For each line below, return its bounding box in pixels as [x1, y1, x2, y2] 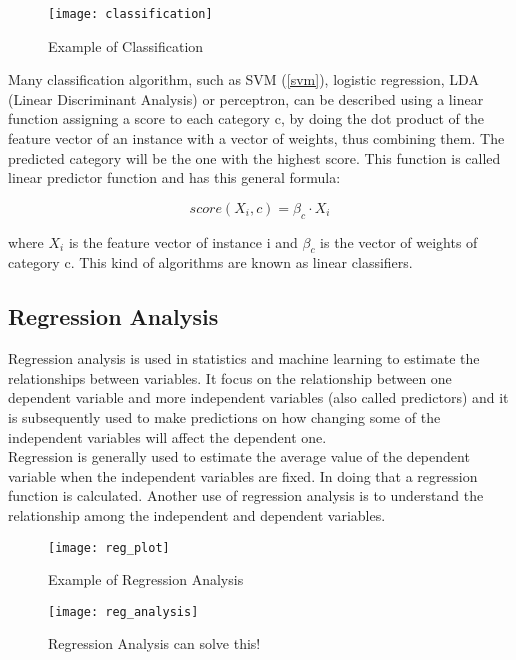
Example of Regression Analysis [48, 569, 244, 590]
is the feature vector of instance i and [68, 231, 298, 252]
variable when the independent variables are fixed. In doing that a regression [8, 465, 478, 486]
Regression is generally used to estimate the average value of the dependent [8, 446, 470, 467]
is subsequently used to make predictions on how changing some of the [8, 406, 441, 427]
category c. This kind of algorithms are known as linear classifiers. [8, 252, 413, 273]
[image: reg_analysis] [48, 604, 199, 619]
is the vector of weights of [320, 231, 478, 252]
